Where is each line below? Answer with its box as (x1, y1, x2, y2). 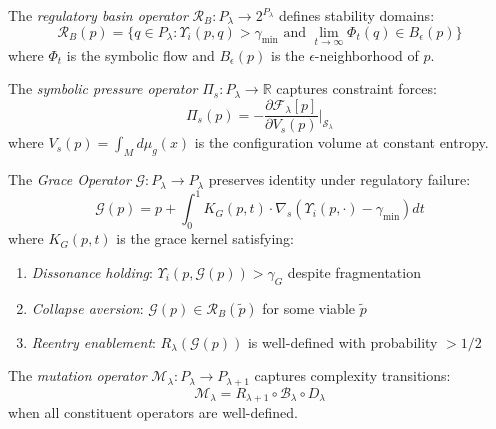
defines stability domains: (279, 5, 435, 25)
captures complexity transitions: (254, 365, 451, 386)
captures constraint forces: (276, 78, 437, 99)
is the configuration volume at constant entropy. (194, 132, 489, 153)
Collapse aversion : (31, 297, 144, 318)
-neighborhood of (314, 44, 419, 65)
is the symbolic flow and (66, 44, 215, 65)
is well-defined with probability (247, 331, 438, 352)
